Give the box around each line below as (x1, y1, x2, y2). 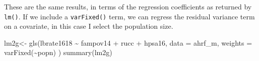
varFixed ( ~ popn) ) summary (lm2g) (4, 47, 112, 58)
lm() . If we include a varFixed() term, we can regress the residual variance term (4, 11, 255, 21)
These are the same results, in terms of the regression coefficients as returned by (4, 1, 252, 11)
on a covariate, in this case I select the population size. (4, 21, 173, 31)
